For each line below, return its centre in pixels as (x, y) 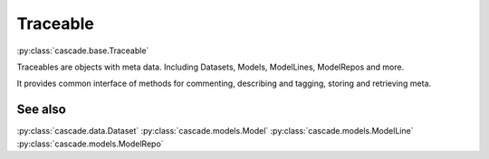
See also (42, 110)
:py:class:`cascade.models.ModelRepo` (90, 144)
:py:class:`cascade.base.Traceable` (83, 51)
